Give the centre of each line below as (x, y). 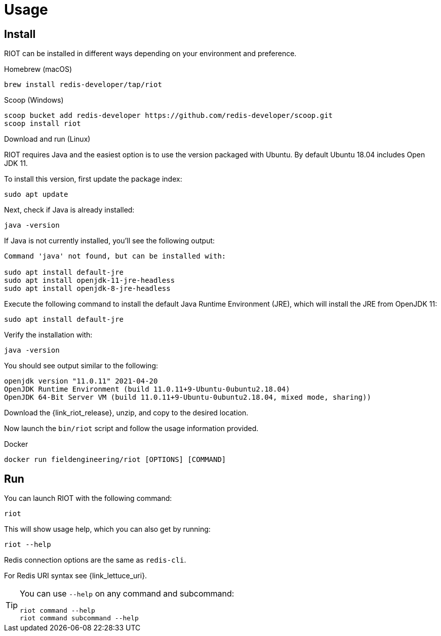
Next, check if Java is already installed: (69, 210)
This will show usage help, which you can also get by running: (107, 529)
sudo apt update (36, 195)
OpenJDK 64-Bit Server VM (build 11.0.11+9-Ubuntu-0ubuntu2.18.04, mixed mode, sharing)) (188, 397)
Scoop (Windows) (34, 100)
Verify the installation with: (48, 335)
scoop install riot (43, 124)
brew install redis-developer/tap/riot (83, 85)
